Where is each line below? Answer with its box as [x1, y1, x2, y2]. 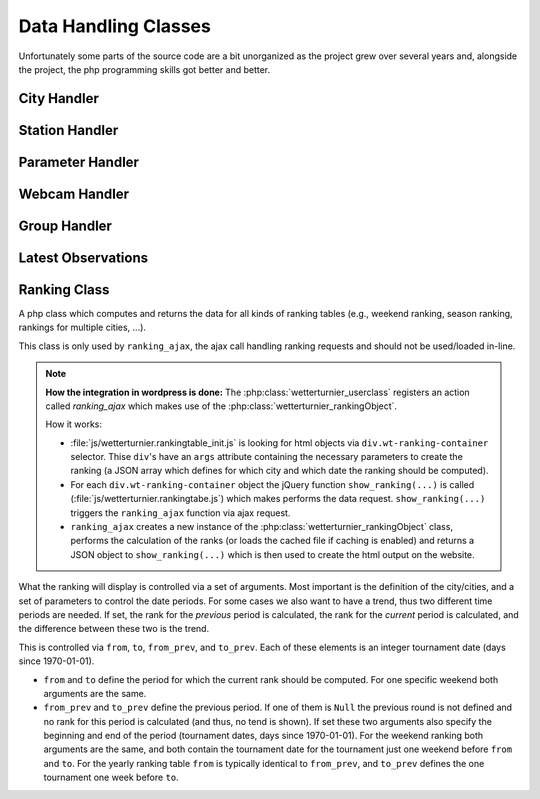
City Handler [18, 90, 99, 107]
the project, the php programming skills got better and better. [18, 63, 271, 75]
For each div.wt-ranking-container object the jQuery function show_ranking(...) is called [70, 478, 475, 490]
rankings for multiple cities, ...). [18, 321, 147, 334]
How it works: [45, 418, 103, 430]
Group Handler [18, 217, 112, 234]
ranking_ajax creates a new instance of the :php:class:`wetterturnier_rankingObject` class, [70, 521, 454, 533]
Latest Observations [18, 249, 149, 266]
